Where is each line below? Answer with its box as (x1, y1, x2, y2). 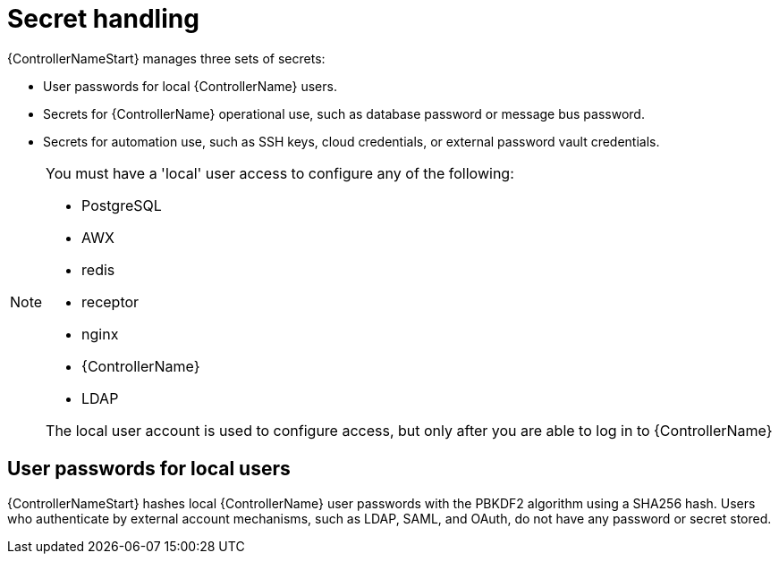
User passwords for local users (7, 457, 291, 481)
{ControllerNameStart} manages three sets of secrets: (7, 50, 326, 66)
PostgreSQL (81, 196, 162, 214)
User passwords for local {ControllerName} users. (43, 78, 337, 94)
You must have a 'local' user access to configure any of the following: (46, 163, 514, 182)
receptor (81, 292, 140, 311)
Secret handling (7, 4, 199, 34)
